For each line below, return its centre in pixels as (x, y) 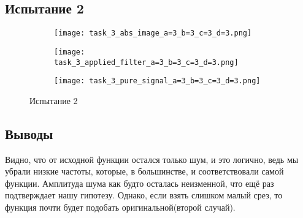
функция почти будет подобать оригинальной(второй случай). (120, 207)
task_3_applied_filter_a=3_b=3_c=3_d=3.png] (146, 62)
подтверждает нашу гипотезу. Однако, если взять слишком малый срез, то (144, 195)
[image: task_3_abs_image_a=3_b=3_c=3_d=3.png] (153, 33)
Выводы (29, 133)
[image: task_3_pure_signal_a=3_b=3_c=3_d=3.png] (157, 81)
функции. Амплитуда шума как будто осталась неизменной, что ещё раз (140, 183)
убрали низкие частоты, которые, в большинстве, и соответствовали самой (144, 171)
